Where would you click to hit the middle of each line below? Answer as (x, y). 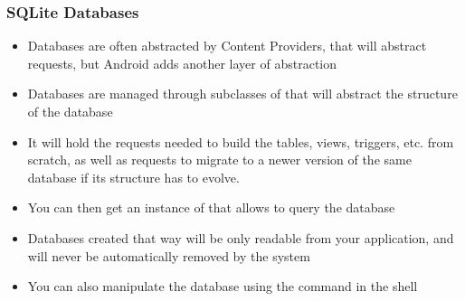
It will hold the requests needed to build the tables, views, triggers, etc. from (241, 141)
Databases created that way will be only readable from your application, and (241, 237)
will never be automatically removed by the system (169, 255)
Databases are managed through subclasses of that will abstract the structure (242, 94)
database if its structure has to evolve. (133, 177)
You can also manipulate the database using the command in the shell (223, 286)
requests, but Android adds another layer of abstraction (182, 63)
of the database (70, 111)
